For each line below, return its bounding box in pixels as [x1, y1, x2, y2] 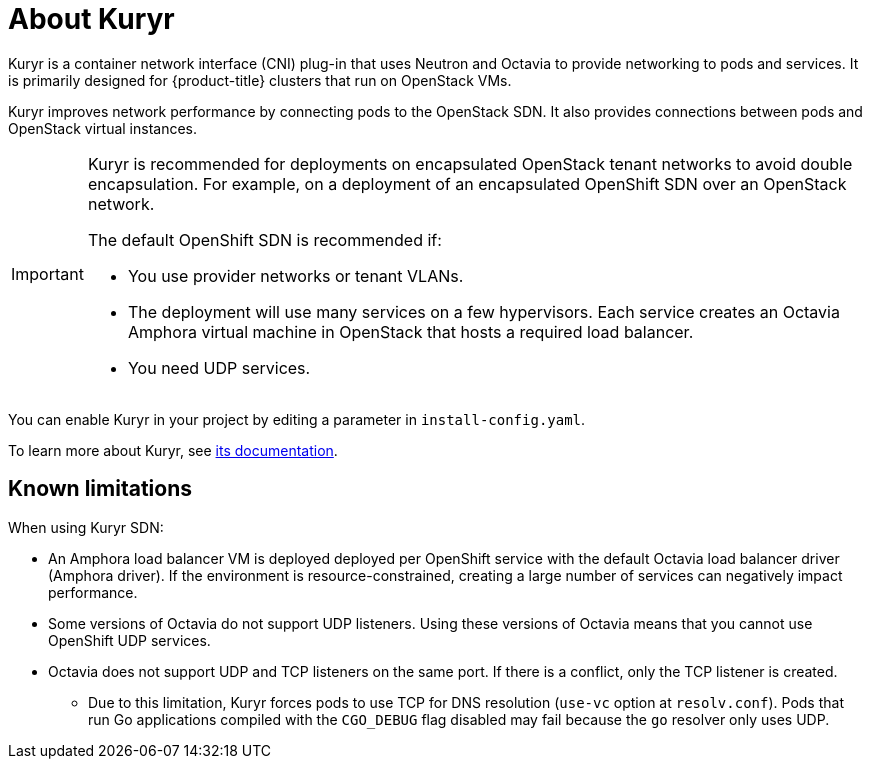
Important [11, 263, 84, 284]
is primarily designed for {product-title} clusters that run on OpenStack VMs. [8, 71, 512, 89]
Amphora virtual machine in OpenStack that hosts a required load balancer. [127, 321, 694, 342]
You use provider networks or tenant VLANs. [127, 265, 464, 286]
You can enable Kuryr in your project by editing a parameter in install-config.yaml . [8, 410, 586, 428]
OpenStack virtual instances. [8, 119, 198, 137]
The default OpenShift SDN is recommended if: [87, 229, 442, 250]
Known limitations [8, 476, 192, 502]
